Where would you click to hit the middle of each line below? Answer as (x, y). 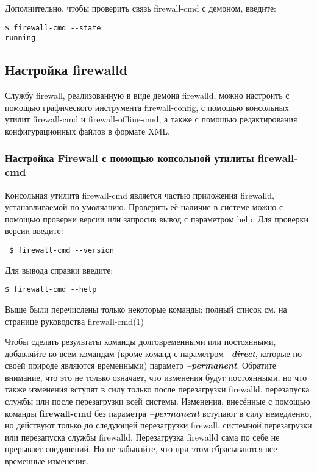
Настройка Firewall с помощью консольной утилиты (130, 158)
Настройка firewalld (66, 70)
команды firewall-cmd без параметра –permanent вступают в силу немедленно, (158, 413)
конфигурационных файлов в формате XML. (87, 131)
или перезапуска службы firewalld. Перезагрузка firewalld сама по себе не (142, 437)
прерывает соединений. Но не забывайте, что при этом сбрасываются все (141, 449)
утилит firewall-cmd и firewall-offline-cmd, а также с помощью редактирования (151, 119)
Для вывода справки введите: (59, 270)
